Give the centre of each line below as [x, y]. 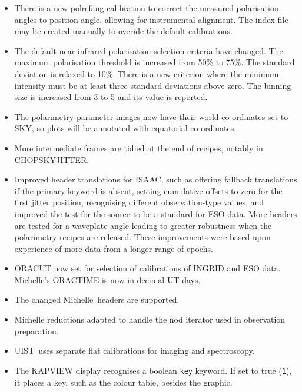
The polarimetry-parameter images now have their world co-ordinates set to [151, 116]
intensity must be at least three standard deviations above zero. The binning [153, 85]
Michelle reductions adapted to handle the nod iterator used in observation [150, 319]
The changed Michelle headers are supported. [97, 299]
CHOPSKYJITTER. [52, 159]
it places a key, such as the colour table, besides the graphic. [123, 382]
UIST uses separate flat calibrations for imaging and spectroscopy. [135, 351]
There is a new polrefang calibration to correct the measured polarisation [147, 8]
